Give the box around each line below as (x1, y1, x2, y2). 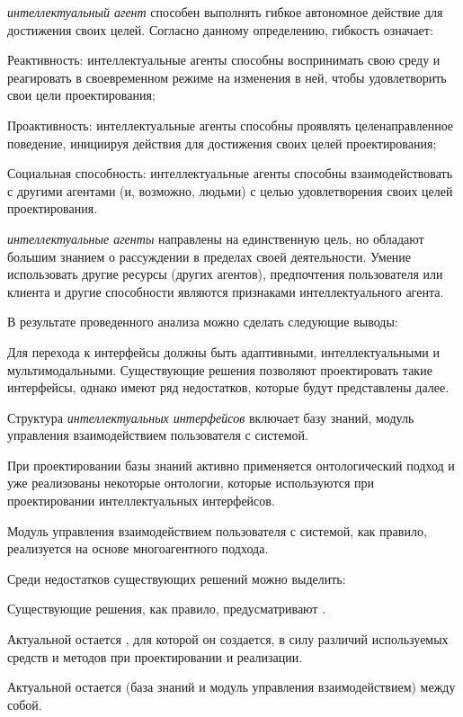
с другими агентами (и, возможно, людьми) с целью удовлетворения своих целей (7, 181, 453, 200)
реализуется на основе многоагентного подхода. (7, 539, 269, 558)
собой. (7, 695, 42, 713)
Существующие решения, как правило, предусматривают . (7, 599, 326, 618)
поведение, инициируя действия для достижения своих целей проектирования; (7, 133, 437, 152)
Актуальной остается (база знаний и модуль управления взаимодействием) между (7, 677, 456, 696)
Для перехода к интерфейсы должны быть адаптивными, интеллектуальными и (7, 342, 440, 361)
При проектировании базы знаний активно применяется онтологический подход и (7, 455, 455, 474)
